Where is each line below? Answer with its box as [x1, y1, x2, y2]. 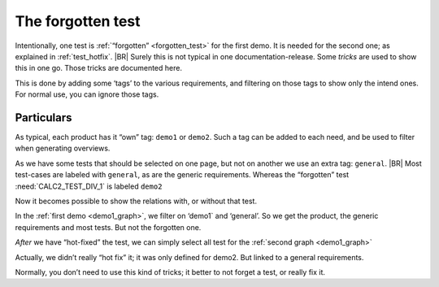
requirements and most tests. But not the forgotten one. [15, 222, 202, 232]
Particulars [15, 111, 72, 124]
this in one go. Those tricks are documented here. [15, 63, 183, 73]
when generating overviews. [15, 143, 111, 154]
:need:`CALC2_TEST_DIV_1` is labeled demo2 [15, 181, 163, 191]
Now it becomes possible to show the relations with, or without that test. [15, 196, 258, 206]
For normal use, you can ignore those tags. [15, 89, 159, 99]
